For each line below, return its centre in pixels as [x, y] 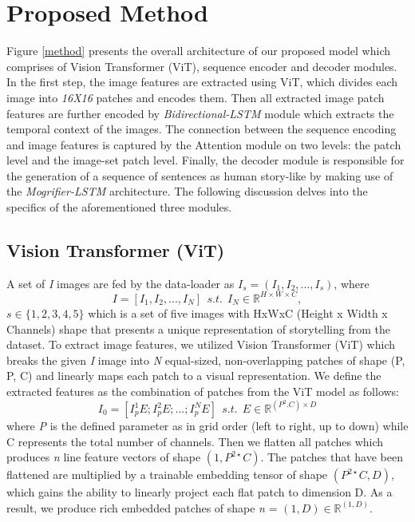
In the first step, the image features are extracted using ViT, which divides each [202, 82]
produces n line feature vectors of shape [104, 457]
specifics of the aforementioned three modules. [119, 207]
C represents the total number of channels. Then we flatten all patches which [195, 441]
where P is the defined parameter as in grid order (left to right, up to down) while [207, 426]
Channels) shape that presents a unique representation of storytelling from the [198, 328]
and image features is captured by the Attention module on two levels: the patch [204, 144]
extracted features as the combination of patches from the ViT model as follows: [203, 391]
